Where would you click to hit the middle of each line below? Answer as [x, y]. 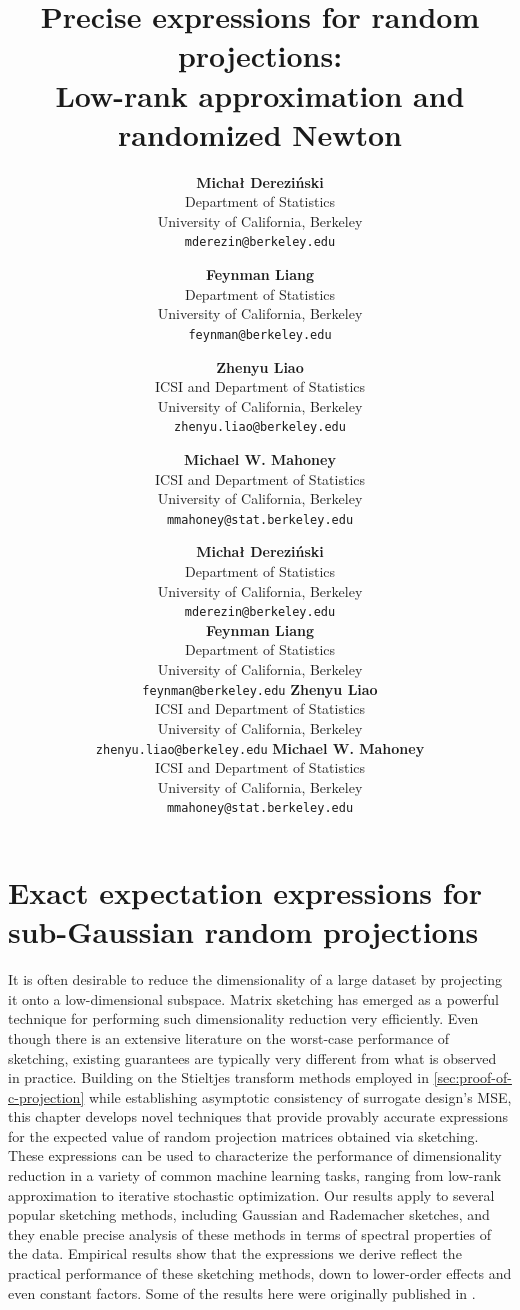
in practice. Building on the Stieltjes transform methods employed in [218, 1077]
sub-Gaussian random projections [243, 931]
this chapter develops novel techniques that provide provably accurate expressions [258, 1116]
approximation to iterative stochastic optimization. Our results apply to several [251, 1194]
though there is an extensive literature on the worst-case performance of [229, 1037]
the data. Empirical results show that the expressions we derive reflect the [235, 1253]
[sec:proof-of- [472, 1077]
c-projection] [46, 1096]
